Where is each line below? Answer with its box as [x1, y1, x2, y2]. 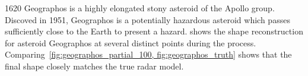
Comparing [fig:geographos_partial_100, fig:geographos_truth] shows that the [5, 48, 292, 61]
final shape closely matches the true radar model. [5, 59, 184, 72]
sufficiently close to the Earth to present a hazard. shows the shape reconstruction [5, 25, 303, 37]
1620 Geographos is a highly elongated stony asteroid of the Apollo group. [5, 2, 275, 14]
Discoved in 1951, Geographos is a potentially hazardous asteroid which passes [5, 13, 290, 26]
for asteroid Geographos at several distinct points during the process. [5, 36, 256, 49]
